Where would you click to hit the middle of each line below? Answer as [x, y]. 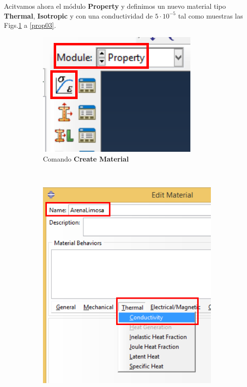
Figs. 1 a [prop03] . [30, 25]
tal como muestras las [210, 15]
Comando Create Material [86, 159]
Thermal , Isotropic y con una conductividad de [78, 15]
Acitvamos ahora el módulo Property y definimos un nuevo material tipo [115, 6]
